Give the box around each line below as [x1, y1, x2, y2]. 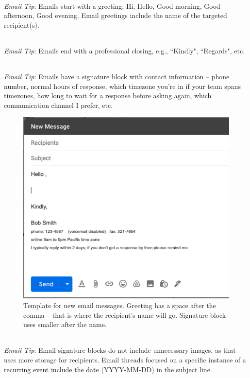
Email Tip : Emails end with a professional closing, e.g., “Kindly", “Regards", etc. [4, 45, 245, 55]
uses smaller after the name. [23, 319, 107, 329]
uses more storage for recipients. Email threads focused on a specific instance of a [4, 354, 246, 364]
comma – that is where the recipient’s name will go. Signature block [23, 309, 226, 320]
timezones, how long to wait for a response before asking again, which [4, 90, 212, 101]
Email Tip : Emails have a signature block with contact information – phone [4, 71, 230, 82]
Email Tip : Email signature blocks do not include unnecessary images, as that [4, 345, 236, 355]
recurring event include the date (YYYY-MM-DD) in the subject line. [4, 364, 212, 374]
